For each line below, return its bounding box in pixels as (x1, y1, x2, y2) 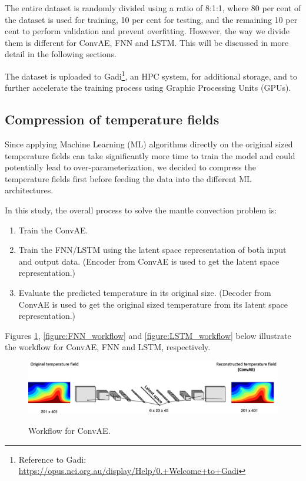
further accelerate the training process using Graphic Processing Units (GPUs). (5, 81, 291, 94)
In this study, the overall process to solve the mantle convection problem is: (5, 203, 277, 216)
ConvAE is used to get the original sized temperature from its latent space (18, 298, 288, 310)
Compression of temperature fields (5, 110, 219, 129)
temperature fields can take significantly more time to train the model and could (5, 149, 295, 162)
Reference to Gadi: (18, 453, 87, 465)
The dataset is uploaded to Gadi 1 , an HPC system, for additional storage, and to (5, 68, 298, 82)
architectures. (5, 184, 54, 196)
